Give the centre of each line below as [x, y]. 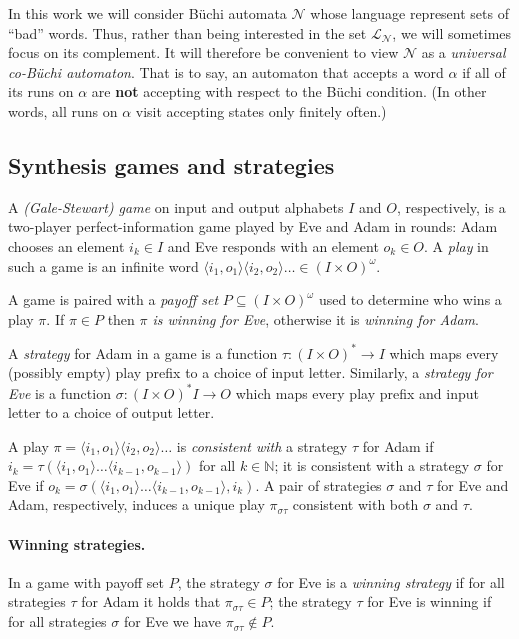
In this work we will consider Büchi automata [147, 13]
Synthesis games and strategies [171, 164]
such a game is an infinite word [103, 265]
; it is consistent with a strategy [372, 465]
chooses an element [66, 245]
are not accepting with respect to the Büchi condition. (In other [289, 91]
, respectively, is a [451, 206]
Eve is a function [59, 392]
